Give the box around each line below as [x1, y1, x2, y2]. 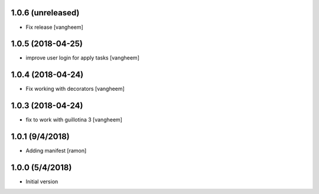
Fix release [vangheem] [25, 24, 84, 31]
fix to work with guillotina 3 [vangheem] [25, 116, 122, 123]
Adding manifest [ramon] [25, 147, 87, 154]
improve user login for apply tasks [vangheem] [25, 54, 140, 61]
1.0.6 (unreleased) [11, 8, 80, 18]
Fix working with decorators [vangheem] [25, 86, 125, 93]
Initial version [25, 178, 58, 185]
